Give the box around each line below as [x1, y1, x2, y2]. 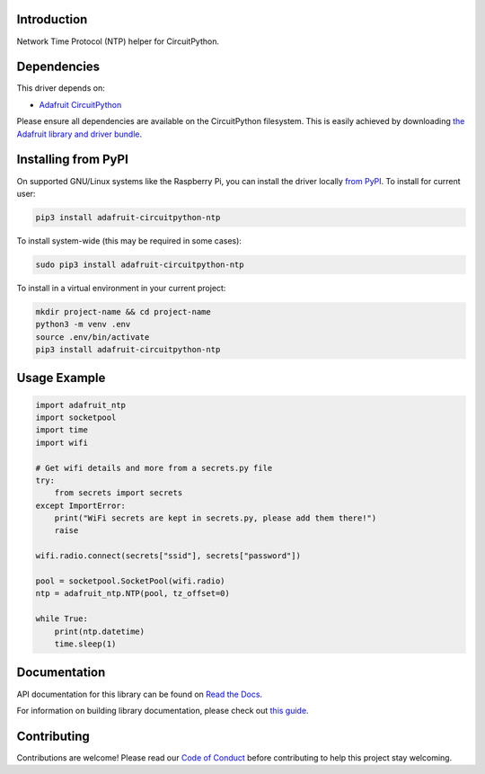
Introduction [16, 12, 88, 27]
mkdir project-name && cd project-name [35, 307, 211, 316]
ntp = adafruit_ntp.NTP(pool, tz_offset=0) [35, 589, 231, 599]
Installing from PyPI [16, 152, 129, 167]
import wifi [35, 437, 89, 448]
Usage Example [16, 370, 106, 386]
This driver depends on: [16, 83, 105, 93]
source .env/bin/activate [35, 332, 150, 342]
